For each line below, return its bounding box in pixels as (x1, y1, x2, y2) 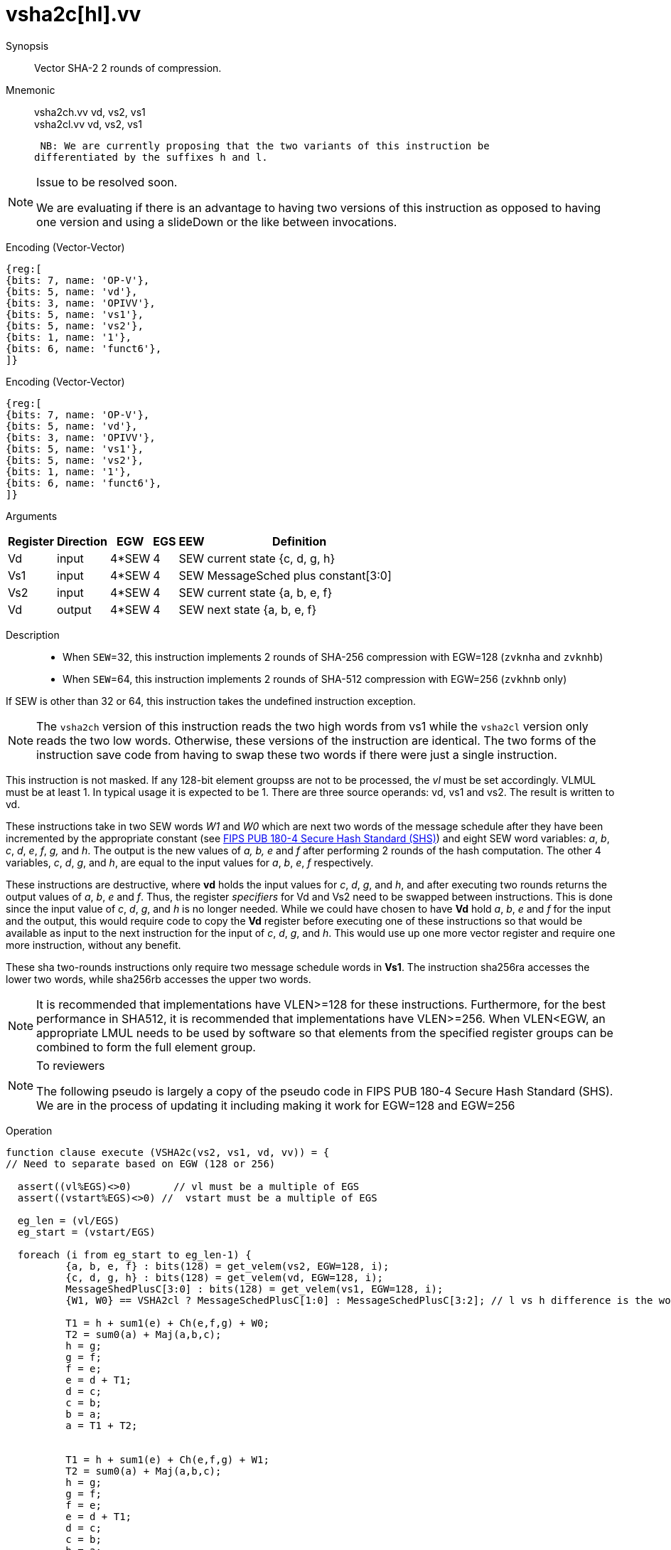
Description (6, 628, 60, 641)
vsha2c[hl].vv (6, 2, 141, 26)
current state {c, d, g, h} (207, 551, 335, 566)
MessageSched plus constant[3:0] (207, 568, 392, 583)
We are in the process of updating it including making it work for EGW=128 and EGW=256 (36, 1098, 515, 1113)
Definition (272, 534, 327, 548)
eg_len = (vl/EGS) (17, 1214, 120, 1226)
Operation (6, 1124, 53, 1137)
